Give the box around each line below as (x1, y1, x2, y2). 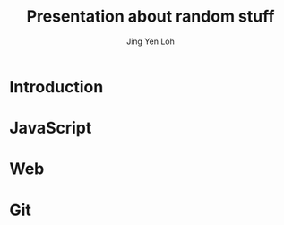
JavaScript (9, 118, 92, 138)
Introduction (9, 76, 104, 97)
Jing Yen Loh (126, 36, 175, 47)
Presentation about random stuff (26, 6, 275, 27)
